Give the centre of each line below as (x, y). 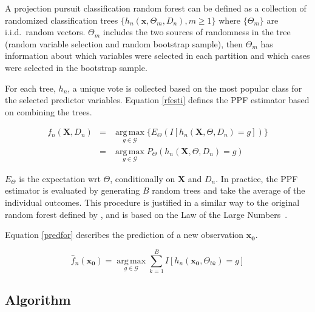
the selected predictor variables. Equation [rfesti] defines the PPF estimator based (157, 100)
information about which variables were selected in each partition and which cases (157, 56)
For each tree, (30, 88)
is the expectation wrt (60, 178)
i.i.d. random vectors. (45, 32)
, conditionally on (143, 178)
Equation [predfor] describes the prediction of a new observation (124, 235)
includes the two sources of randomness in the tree (197, 32)
